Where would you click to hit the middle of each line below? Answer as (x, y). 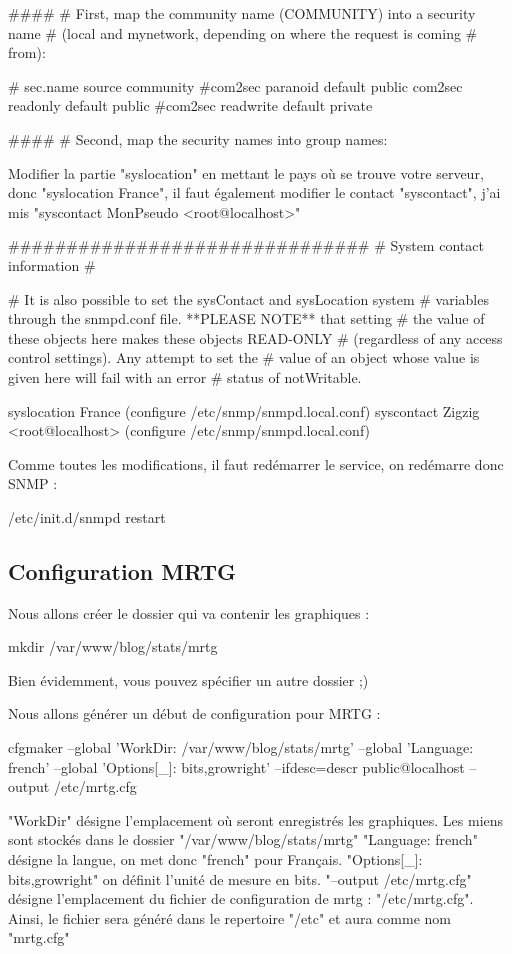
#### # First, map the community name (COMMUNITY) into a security (242, 13)
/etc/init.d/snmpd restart (87, 516)
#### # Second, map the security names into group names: (198, 138)
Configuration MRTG (122, 570)
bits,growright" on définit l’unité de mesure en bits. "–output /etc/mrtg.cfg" (240, 878)
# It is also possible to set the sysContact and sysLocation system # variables (248, 298)
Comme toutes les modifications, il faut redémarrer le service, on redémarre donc (256, 463)
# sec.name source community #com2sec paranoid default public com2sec (235, 85)
